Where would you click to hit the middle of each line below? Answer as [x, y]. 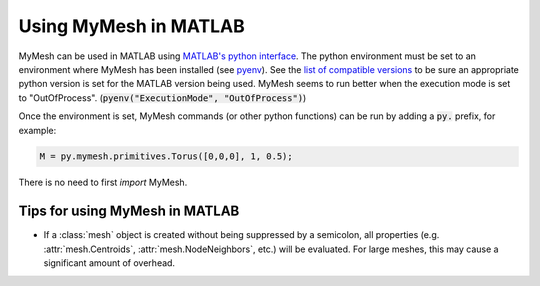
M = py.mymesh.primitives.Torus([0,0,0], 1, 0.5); [166, 156]
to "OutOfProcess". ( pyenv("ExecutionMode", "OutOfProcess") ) [162, 97]
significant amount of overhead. [109, 263]
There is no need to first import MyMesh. [103, 182]
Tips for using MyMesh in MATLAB [129, 211]
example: [37, 130]
